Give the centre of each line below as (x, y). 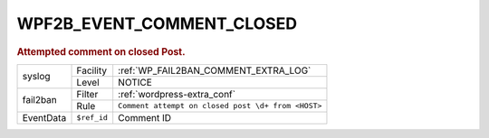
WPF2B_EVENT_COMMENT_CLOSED (157, 23)
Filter (87, 94)
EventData (44, 117)
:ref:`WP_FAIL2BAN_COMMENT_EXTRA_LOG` (215, 70)
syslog (36, 77)
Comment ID (145, 117)
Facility (92, 70)
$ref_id (92, 118)
